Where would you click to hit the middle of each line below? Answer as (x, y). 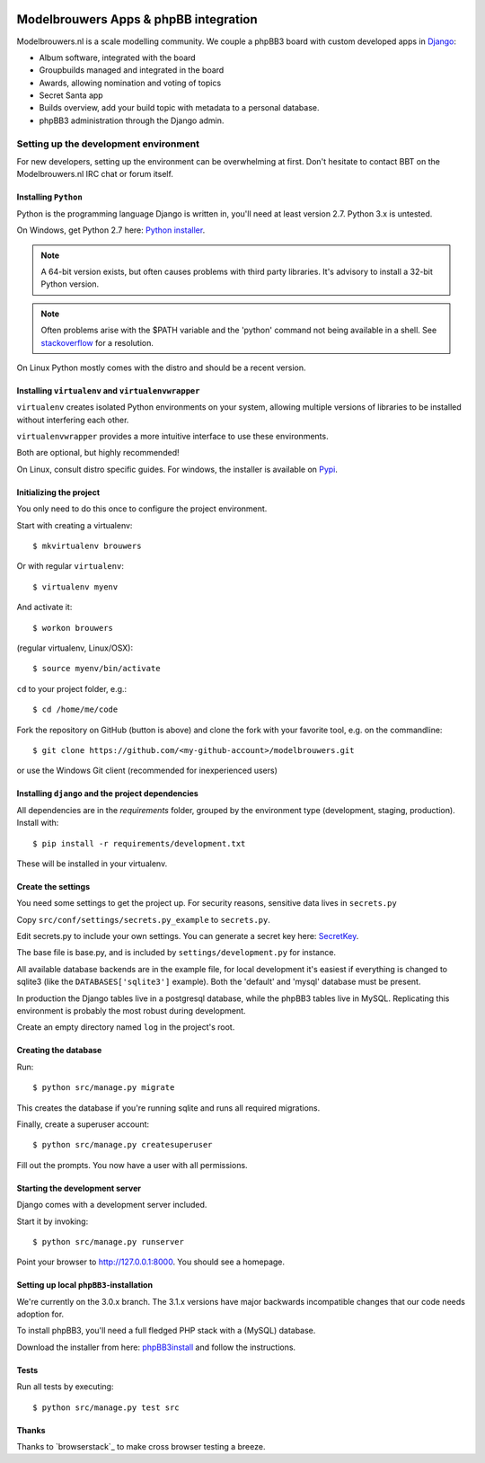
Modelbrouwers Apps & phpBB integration (137, 19)
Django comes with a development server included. (112, 1205)
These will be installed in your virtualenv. (92, 864)
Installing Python (49, 197)
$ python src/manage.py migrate (104, 1088)
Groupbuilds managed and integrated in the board (132, 70)
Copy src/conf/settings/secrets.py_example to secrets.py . (144, 919)
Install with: (38, 823)
